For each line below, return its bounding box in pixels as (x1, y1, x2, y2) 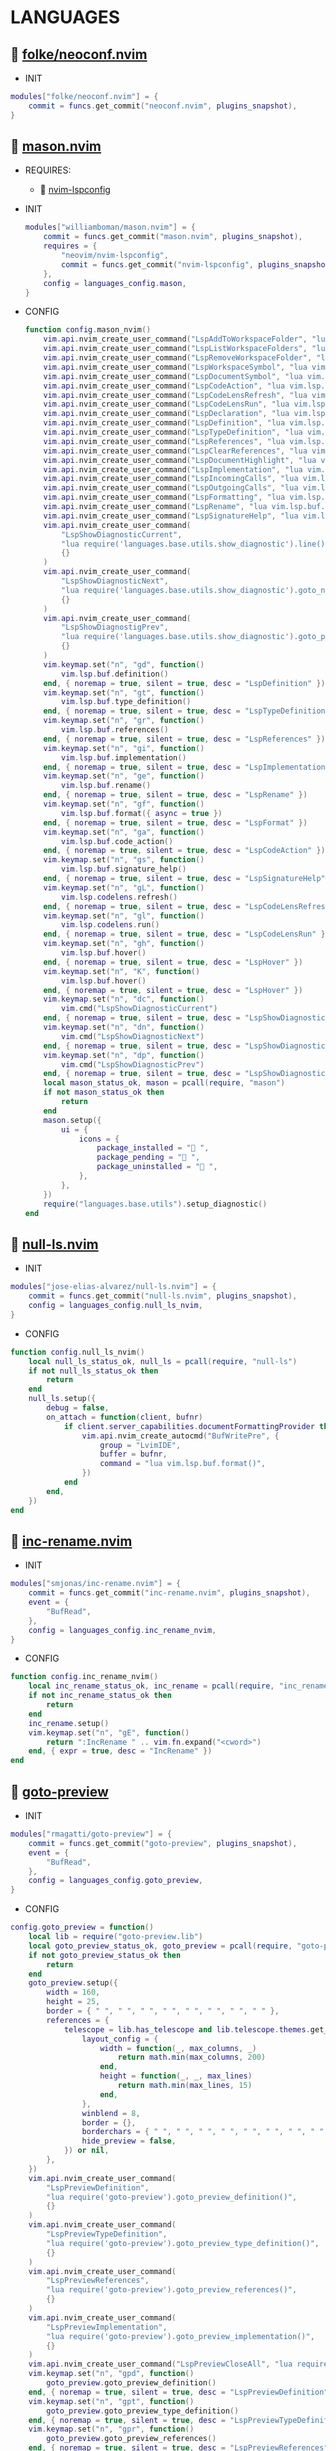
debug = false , (46, 1403, 110, 1413)
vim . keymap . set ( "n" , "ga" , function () (43, 827, 205, 837)
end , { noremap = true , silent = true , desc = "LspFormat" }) (43, 817, 308, 828)
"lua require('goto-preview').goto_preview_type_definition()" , (46, 2238, 320, 2248)
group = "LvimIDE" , (99, 1440, 182, 1450)
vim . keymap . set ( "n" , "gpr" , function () (28, 2424, 195, 2435)
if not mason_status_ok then (43, 1087, 165, 1098)
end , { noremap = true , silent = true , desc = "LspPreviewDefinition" (28, 2387, 329, 2397)
